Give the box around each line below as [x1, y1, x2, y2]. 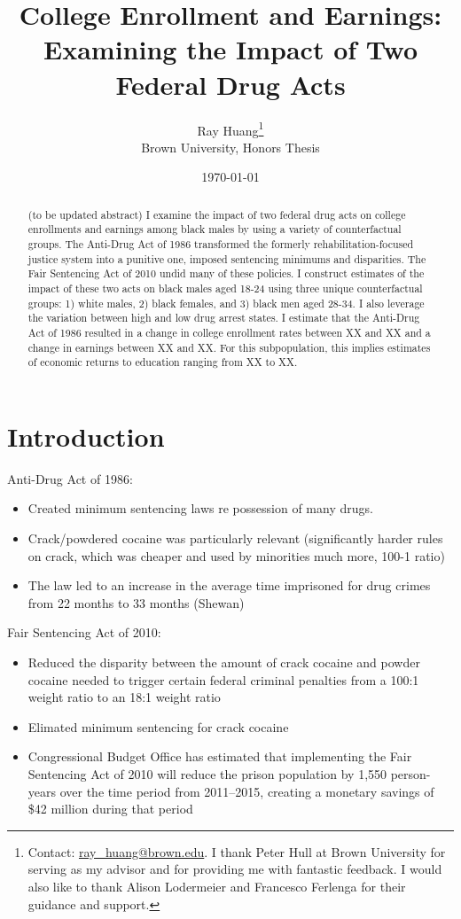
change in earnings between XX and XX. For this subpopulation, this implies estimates [27, 339, 431, 354]
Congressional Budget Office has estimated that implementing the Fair [27, 747, 412, 766]
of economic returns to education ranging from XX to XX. [27, 354, 298, 370]
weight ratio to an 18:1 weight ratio [27, 688, 221, 706]
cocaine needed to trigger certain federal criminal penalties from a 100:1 [27, 670, 419, 689]
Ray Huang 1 [197, 118, 264, 139]
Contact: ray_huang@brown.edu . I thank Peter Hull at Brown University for [27, 842, 446, 861]
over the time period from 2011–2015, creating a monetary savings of [59, 782, 434, 800]
